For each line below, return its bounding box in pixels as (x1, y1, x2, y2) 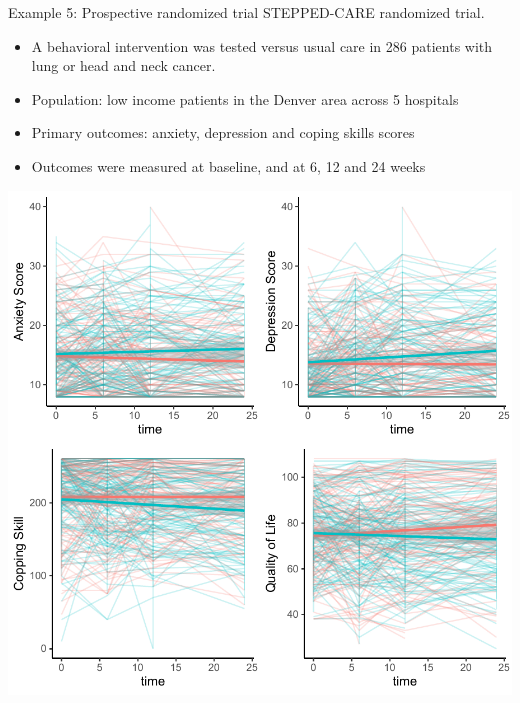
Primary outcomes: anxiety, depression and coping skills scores (31, 122, 415, 143)
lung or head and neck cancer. (31, 55, 216, 76)
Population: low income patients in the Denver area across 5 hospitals (31, 88, 459, 109)
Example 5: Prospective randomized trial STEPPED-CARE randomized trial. (8, 2, 485, 22)
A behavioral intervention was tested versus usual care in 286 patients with (31, 35, 493, 56)
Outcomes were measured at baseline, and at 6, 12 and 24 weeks (31, 155, 426, 176)
